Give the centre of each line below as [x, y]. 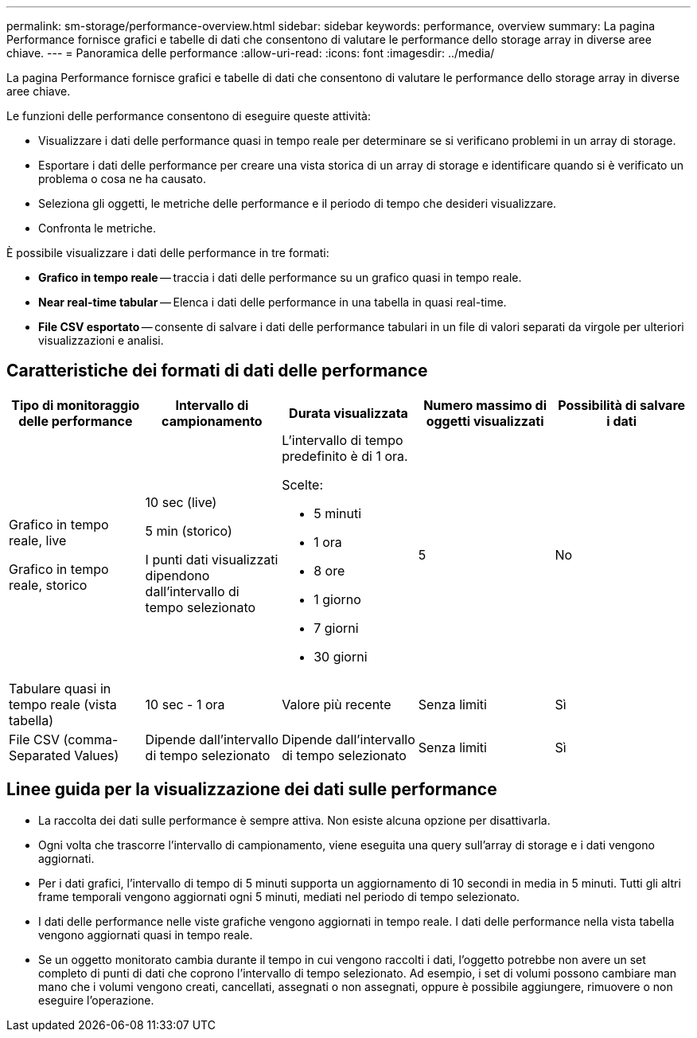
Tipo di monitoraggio [76, 405]
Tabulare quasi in [60, 688]
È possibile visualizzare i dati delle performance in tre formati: [168, 253]
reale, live [38, 540]
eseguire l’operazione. [96, 1000]
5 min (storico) [189, 531]
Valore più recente [337, 704]
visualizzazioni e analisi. [101, 340]
